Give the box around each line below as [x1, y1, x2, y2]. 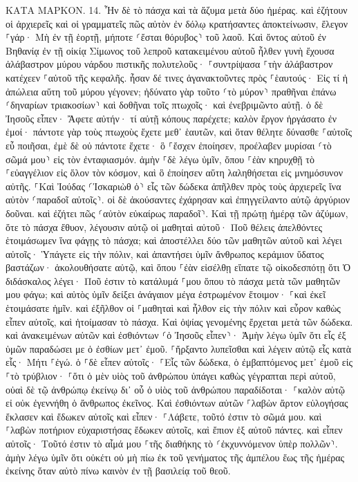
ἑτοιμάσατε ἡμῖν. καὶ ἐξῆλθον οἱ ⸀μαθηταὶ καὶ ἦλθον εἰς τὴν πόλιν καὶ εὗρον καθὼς [6, 301, 341, 315]
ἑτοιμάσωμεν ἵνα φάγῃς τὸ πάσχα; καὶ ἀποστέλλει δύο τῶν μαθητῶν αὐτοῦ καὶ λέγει [6, 233, 342, 248]
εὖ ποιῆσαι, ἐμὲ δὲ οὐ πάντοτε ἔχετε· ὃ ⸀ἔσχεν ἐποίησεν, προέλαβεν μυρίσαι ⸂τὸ [6, 138, 332, 152]
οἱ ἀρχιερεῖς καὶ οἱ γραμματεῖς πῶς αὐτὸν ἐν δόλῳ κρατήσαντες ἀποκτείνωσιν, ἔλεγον [6, 16, 348, 30]
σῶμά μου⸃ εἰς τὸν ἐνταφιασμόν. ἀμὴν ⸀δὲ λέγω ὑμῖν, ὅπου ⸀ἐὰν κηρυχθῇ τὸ [6, 151, 314, 166]
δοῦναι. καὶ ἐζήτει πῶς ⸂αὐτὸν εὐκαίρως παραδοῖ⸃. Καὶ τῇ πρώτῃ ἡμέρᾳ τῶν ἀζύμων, [6, 205, 348, 220]
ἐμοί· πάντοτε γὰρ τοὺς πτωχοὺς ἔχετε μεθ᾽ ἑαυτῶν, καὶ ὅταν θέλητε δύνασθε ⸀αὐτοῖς [6, 124, 352, 139]
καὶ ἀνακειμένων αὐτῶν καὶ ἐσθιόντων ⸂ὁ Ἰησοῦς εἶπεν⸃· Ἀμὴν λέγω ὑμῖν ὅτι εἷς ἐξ [6, 328, 346, 342]
